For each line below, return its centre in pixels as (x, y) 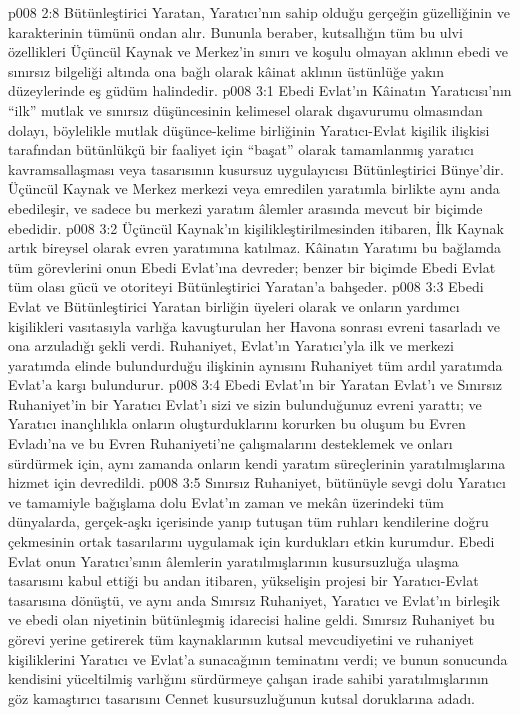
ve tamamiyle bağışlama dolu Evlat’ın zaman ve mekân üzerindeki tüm (226, 501)
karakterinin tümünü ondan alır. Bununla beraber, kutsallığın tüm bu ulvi (235, 31)
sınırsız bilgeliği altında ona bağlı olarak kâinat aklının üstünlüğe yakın (226, 70)
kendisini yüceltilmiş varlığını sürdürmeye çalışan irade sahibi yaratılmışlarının (248, 678)
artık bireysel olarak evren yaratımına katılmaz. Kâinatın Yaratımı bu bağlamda (255, 247)
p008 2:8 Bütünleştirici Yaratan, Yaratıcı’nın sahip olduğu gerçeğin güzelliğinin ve (259, 12)
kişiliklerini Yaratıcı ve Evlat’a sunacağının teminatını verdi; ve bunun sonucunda (258, 658)
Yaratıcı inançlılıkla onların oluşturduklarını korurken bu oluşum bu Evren (237, 423)
